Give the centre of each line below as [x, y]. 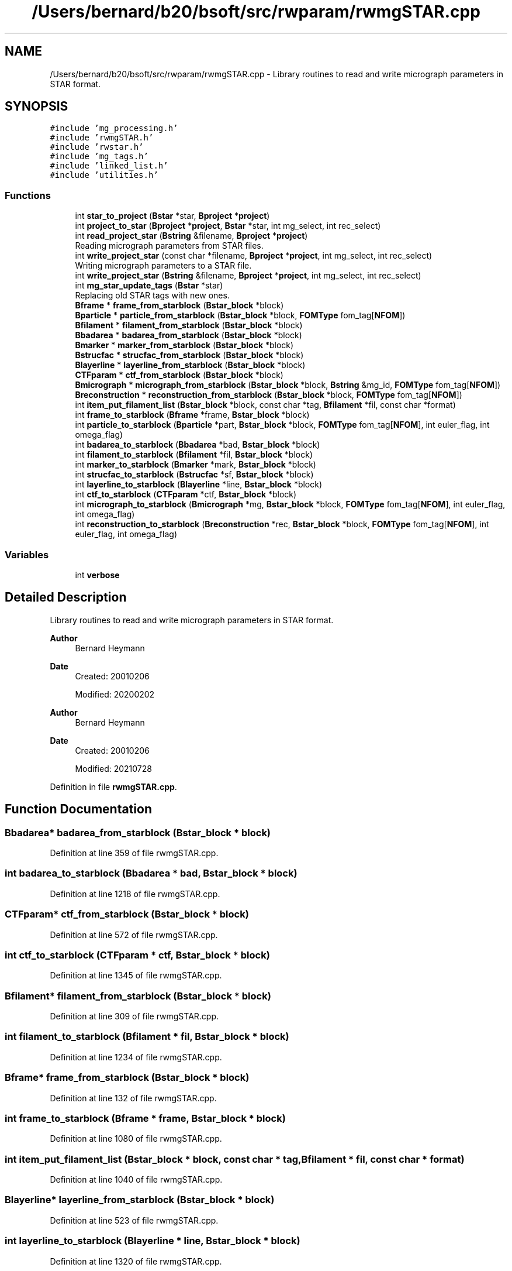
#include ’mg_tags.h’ [99, 157]
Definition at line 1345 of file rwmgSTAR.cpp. [136, 975]
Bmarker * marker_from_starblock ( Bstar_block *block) [184, 345]
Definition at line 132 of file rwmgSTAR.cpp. [133, 1098]
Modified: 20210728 [113, 768]
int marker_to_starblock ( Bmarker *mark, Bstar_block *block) [196, 465]
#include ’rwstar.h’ [97, 147]
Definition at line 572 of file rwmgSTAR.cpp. [134, 935]
